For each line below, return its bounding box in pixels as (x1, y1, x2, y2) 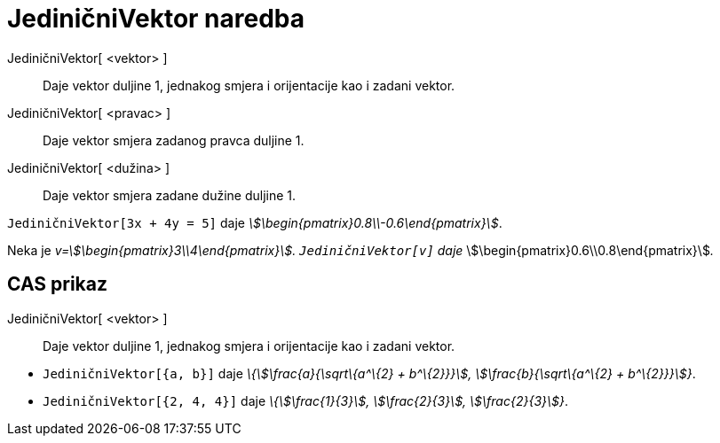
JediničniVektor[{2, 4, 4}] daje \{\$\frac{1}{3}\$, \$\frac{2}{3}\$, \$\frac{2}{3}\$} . (43, 392, 569, 408)
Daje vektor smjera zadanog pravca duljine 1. (43, 132, 305, 148)
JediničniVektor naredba (7, 4, 305, 34)
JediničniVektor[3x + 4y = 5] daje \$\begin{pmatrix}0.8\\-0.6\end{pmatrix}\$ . (7, 214, 502, 230)
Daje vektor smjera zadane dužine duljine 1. (43, 187, 297, 203)
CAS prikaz (7, 273, 108, 296)
